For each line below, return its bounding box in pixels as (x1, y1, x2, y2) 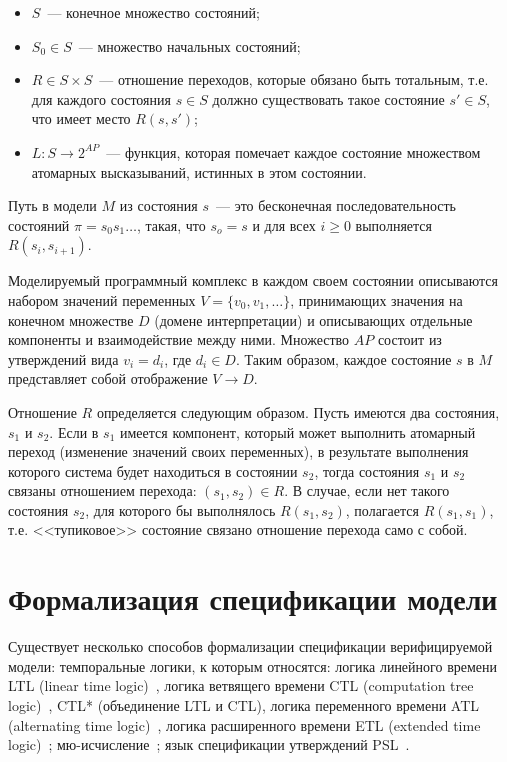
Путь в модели (8, 195, 97, 216)
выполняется (355, 214, 432, 235)
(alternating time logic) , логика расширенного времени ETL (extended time (8, 714, 481, 735)
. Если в (49, 421, 99, 442)
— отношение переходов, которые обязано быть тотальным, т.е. (99, 69, 489, 90)
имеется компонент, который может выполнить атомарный (120, 421, 476, 442)
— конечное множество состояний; (47, 2, 260, 22)
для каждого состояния (31, 88, 171, 109)
